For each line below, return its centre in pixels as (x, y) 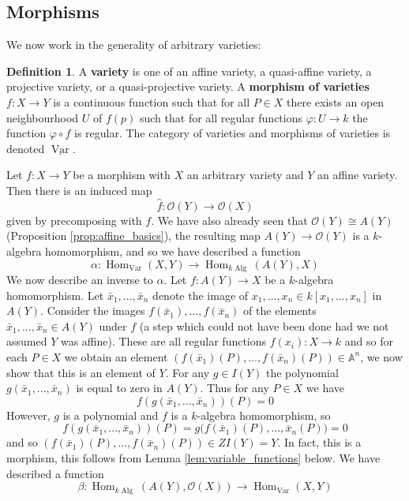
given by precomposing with (74, 220)
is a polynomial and (111, 415)
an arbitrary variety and (245, 175)
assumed (27, 341)
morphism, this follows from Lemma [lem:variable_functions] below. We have (193, 457)
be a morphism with (122, 175)
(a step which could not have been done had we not (264, 325)
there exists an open (336, 101)
